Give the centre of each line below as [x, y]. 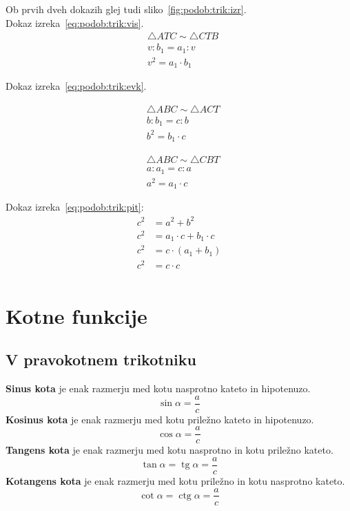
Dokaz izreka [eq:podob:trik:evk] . [76, 86]
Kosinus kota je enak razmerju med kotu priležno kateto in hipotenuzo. [160, 419]
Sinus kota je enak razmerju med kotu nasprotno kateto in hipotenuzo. [158, 388]
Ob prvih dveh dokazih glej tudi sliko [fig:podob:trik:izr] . [126, 9]
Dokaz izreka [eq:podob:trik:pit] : [75, 207]
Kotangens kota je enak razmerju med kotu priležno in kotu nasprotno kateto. [175, 480]
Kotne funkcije [76, 315]
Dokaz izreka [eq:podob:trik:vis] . [75, 22]
